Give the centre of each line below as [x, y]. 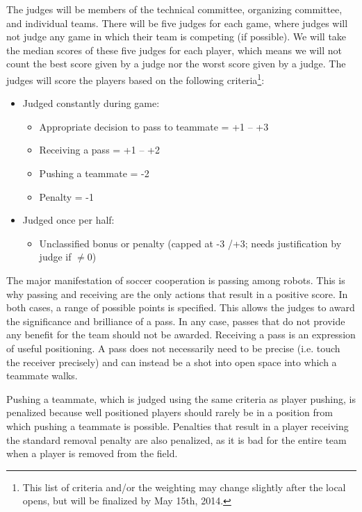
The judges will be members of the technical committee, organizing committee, [174, 9]
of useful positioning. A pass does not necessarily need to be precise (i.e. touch [173, 348]
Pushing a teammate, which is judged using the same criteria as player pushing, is [181, 398]
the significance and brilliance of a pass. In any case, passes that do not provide [176, 321]
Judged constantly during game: [91, 103]
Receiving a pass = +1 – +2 [99, 150]
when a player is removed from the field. [92, 453]
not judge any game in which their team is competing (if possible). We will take [176, 36]
